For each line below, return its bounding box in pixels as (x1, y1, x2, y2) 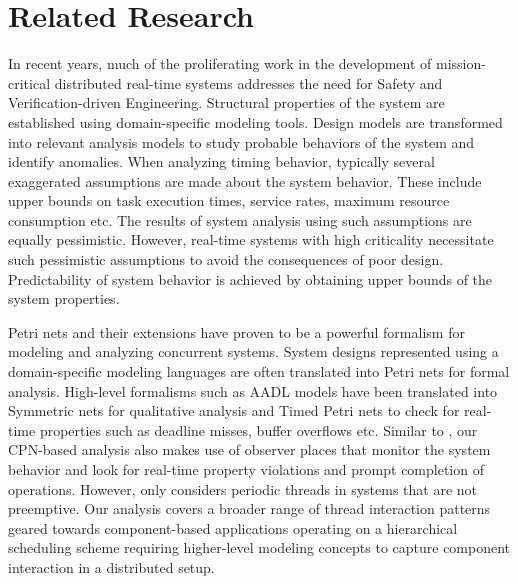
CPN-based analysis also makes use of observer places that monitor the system (8, 439, 491, 460)
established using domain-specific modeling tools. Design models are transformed (8, 111, 503, 132)
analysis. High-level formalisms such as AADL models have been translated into (8, 380, 498, 401)
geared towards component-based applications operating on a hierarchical (8, 517, 458, 538)
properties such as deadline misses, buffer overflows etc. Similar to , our (39, 419, 478, 440)
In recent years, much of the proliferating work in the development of (8, 53, 432, 74)
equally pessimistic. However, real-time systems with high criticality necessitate (8, 229, 494, 250)
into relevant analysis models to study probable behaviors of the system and (8, 131, 475, 152)
